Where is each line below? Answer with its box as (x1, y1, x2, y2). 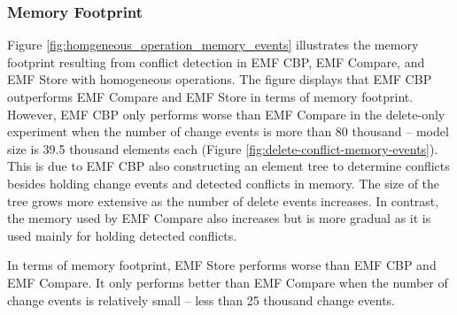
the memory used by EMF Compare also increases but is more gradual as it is (7, 209, 431, 227)
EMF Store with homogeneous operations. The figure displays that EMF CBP (7, 70, 432, 88)
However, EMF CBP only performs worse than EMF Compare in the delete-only (7, 104, 445, 123)
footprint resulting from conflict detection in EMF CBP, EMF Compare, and (7, 52, 425, 71)
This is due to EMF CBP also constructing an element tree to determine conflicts (7, 157, 450, 175)
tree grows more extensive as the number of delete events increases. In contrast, (7, 191, 439, 210)
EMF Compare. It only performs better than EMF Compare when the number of (7, 273, 448, 291)
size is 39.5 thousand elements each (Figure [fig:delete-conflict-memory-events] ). (7, 139, 438, 157)
